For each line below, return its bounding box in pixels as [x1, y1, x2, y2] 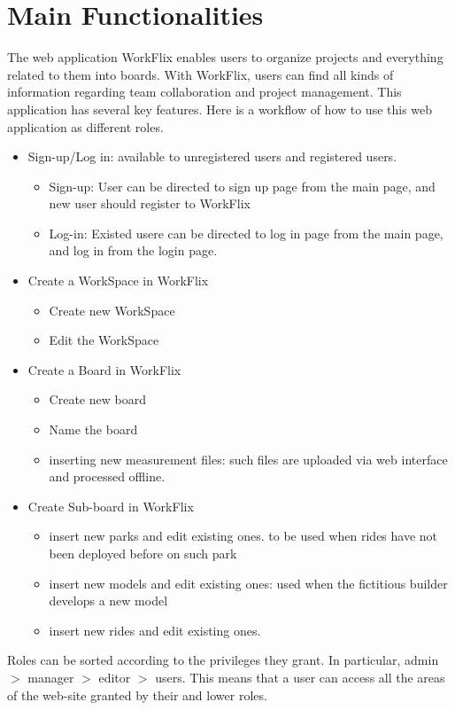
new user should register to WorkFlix [49, 194, 251, 213]
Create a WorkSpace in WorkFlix [27, 271, 209, 290]
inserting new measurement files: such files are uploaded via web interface [49, 449, 448, 468]
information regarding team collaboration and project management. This [7, 82, 402, 101]
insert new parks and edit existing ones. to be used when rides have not [49, 527, 438, 545]
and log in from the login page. [49, 241, 218, 260]
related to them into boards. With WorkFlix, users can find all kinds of [7, 65, 394, 83]
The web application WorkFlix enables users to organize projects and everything [7, 48, 443, 66]
